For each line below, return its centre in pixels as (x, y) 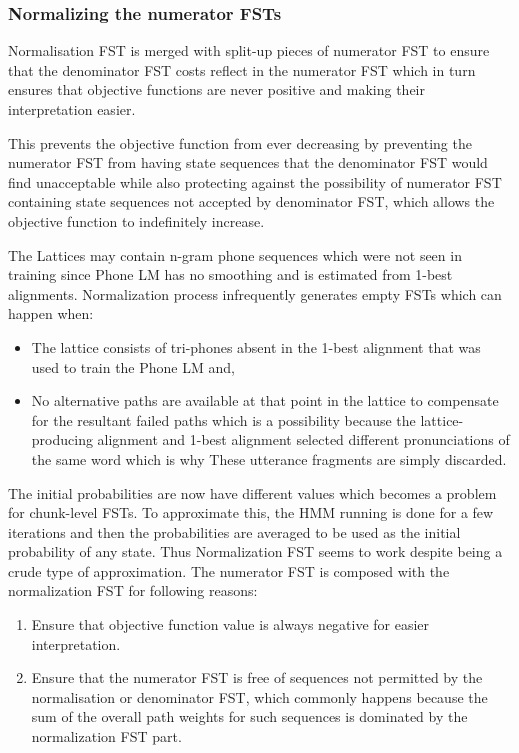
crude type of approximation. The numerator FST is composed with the (229, 570)
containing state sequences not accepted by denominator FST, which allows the (251, 201)
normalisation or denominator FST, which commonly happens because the (259, 696)
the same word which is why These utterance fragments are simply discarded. (269, 458)
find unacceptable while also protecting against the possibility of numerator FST (255, 181)
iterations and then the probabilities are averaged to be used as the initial (234, 531)
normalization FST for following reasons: (133, 590)
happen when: (51, 313)
